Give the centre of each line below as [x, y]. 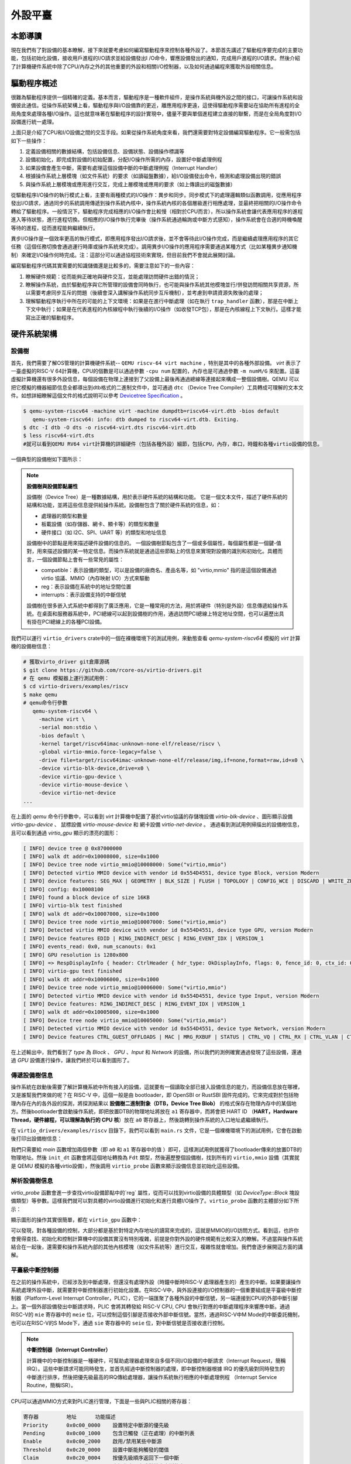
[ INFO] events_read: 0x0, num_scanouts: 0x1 [90, 947]
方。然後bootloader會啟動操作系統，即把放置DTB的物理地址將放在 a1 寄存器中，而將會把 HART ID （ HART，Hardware [154, 1111]
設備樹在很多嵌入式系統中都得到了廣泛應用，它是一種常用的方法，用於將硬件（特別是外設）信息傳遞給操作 [155, 606]
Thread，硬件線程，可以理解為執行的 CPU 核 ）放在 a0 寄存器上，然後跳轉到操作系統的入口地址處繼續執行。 [141, 1120]
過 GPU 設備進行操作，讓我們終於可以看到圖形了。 [72, 1060]
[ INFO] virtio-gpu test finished [73, 971]
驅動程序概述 [34, 83]
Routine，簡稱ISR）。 [51, 1385]
